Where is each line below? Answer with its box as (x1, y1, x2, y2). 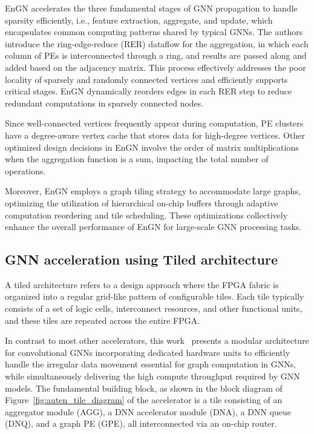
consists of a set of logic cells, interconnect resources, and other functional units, (5, 302, 303, 315)
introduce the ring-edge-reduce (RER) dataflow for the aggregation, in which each (5, 37, 309, 50)
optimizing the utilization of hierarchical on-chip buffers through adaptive (5, 196, 278, 209)
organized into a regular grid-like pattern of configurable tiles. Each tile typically (5, 290, 304, 303)
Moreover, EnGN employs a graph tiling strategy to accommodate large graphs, (5, 185, 301, 197)
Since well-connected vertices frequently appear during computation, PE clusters (5, 117, 304, 130)
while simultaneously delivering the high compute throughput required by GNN (5, 370, 300, 383)
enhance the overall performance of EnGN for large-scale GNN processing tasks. (5, 220, 302, 233)
